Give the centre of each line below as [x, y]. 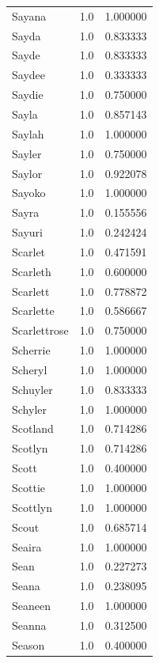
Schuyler [32, 389]
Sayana [29, 15]
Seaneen [31, 606]
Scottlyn [32, 507]
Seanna [29, 625]
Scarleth [32, 271]
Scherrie [31, 350]
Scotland [33, 428]
